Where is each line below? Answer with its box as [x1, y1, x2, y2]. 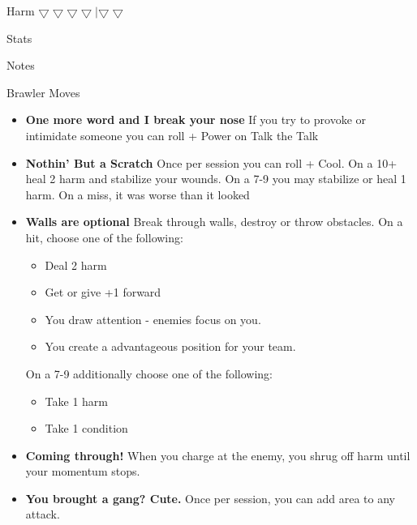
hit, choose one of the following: [25, 228, 183, 245]
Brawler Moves [6, 83, 80, 100]
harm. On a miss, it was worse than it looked [25, 186, 250, 203]
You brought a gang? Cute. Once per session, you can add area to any [25, 489, 396, 506]
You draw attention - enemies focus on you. [45, 310, 261, 327]
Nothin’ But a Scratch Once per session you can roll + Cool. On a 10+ [25, 154, 398, 171]
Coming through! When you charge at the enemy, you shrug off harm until [25, 446, 411, 463]
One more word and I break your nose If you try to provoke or [25, 111, 367, 128]
